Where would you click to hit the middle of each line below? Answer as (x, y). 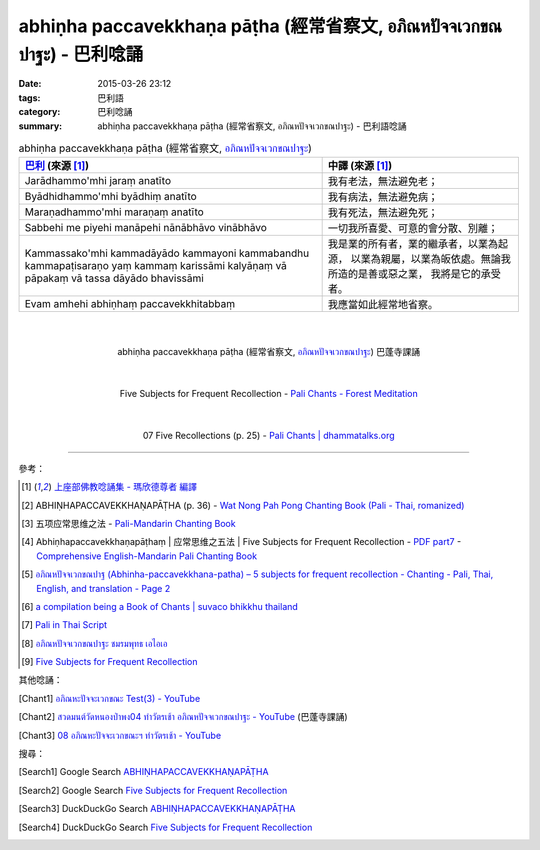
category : (39, 112)
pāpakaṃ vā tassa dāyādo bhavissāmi (114, 278)
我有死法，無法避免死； (383, 213)
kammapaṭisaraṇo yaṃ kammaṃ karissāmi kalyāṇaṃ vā (155, 266)
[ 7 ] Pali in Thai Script (64, 625)
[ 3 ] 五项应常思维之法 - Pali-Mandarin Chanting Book (128, 523)
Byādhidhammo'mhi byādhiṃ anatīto (110, 197)
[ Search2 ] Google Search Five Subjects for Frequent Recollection (153, 790)
